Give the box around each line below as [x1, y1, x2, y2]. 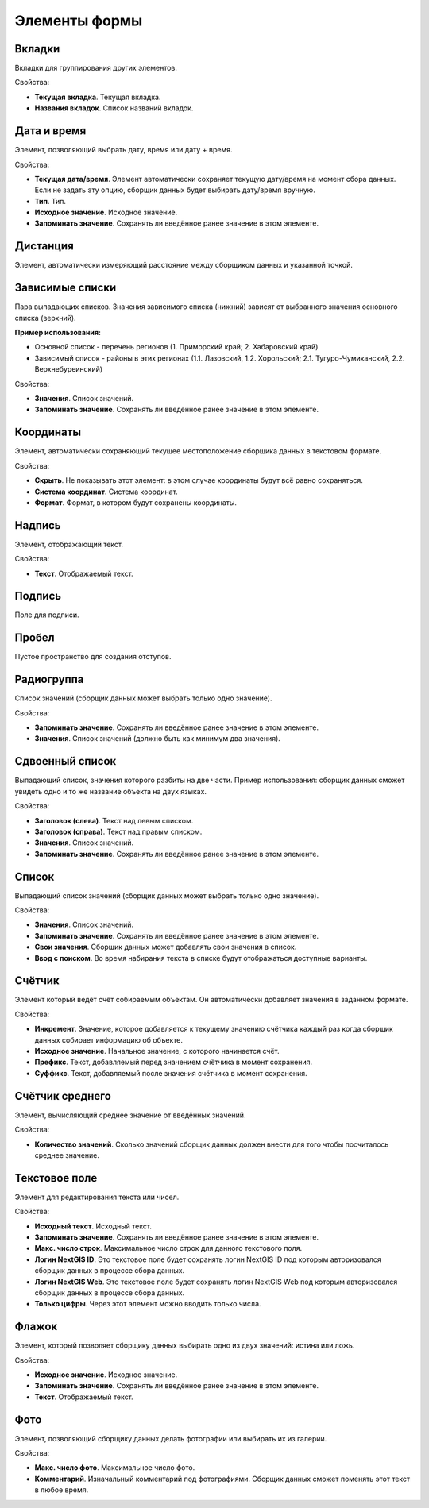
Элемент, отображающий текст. [14, 539, 123, 549]
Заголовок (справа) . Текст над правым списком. [34, 827, 203, 836]
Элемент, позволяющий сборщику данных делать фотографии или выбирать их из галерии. [14, 1433, 327, 1443]
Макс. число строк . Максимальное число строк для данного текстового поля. [34, 1244, 303, 1253]
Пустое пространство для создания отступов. [14, 652, 172, 661]
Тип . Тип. [34, 196, 67, 206]
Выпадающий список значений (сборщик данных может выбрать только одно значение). [14, 890, 319, 901]
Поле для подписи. [14, 610, 79, 619]
